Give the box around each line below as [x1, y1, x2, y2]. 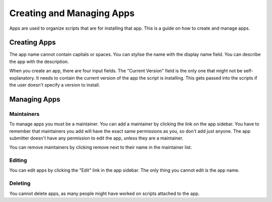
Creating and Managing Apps [9, 8, 135, 19]
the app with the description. [9, 58, 69, 64]
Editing [9, 157, 27, 164]
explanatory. [9, 75, 35, 81]
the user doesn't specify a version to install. [9, 82, 100, 88]
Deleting [9, 180, 31, 187]
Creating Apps [9, 38, 56, 47]
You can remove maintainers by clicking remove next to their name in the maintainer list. [9, 144, 192, 151]
